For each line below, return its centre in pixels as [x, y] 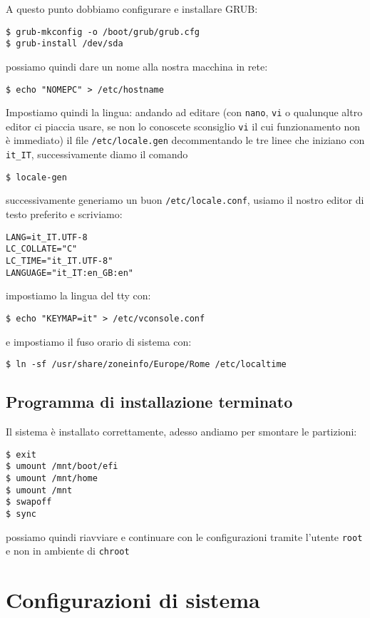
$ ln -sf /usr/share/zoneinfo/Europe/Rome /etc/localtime [146, 365]
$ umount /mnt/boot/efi [62, 467]
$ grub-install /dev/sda [65, 44]
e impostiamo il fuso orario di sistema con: [99, 341]
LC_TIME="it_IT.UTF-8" [60, 261]
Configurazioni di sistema [133, 600]
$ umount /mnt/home [52, 478]
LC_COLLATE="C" [42, 249]
